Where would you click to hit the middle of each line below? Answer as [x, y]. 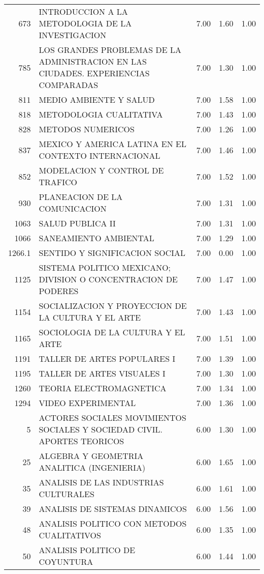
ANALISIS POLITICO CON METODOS [113, 523]
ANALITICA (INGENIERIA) [92, 467]
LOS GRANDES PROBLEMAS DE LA [110, 50]
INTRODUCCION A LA [83, 11]
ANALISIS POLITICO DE [87, 550]
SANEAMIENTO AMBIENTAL [96, 238]
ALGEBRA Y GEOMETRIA [91, 456]
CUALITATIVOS [70, 535]
